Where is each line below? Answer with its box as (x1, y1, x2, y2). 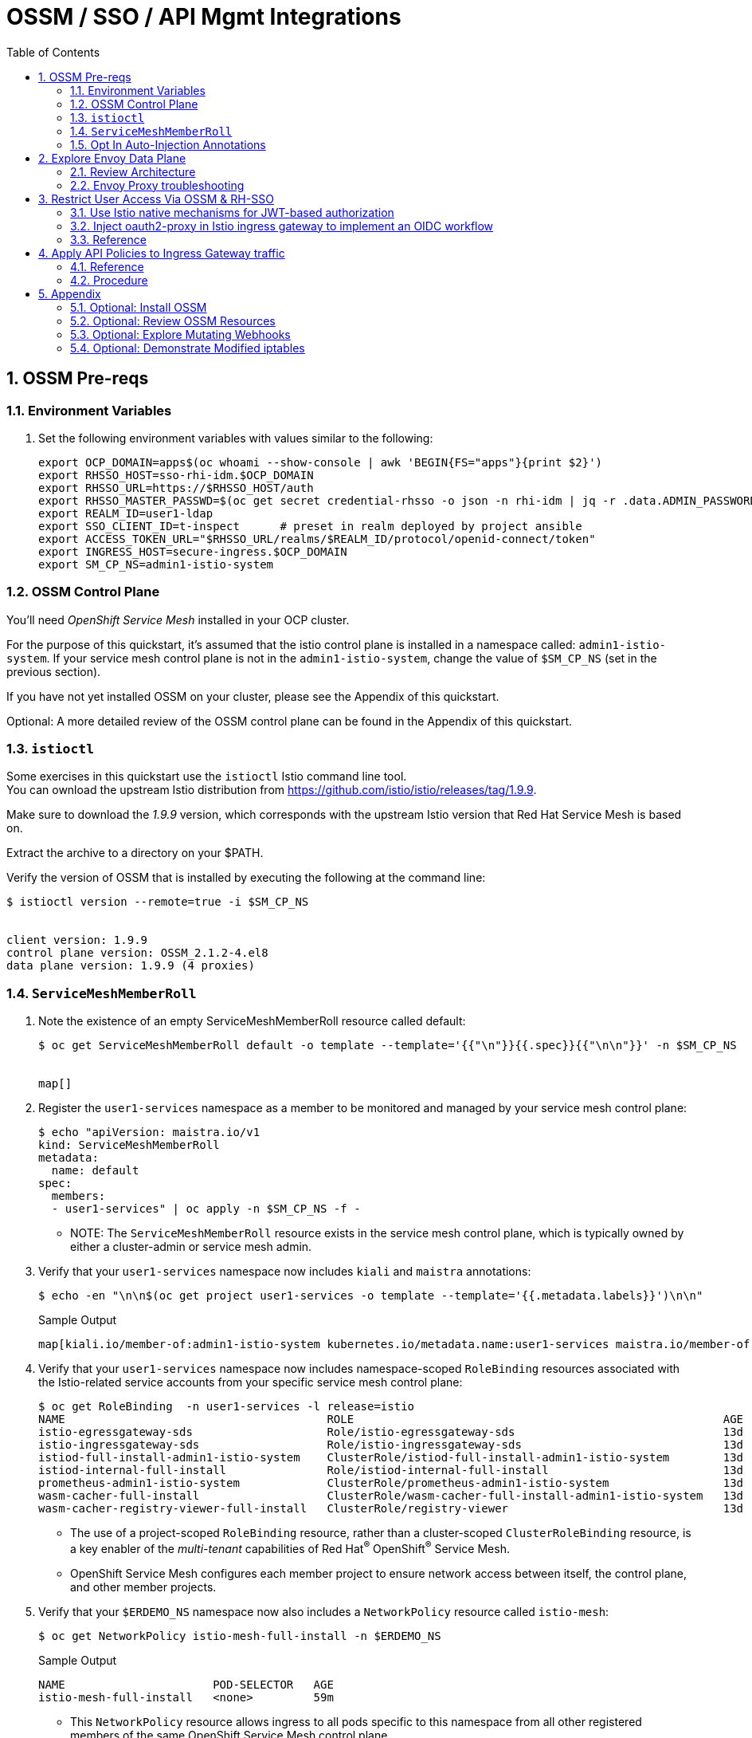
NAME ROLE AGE (38, 1413, 744, 1426)
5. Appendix (38, 286, 101, 301)
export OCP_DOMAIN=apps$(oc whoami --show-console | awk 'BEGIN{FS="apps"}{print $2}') (38, 455, 603, 469)
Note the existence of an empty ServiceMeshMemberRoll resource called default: (38, 1014, 466, 1028)
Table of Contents (6, 45, 100, 59)
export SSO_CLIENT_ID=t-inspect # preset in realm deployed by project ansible (38, 519, 582, 533)
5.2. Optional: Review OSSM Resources (70, 313, 276, 328)
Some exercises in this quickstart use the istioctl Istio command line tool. (6, 769, 407, 784)
